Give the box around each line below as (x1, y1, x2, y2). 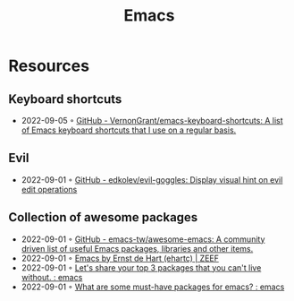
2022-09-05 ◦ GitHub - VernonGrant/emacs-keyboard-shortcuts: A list (21, 116, 283, 125)
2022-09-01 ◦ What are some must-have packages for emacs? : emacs (21, 281, 285, 292)
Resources (8, 56, 90, 76)
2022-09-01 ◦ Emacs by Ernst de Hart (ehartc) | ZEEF (21, 253, 220, 263)
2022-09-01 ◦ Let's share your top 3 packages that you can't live (21, 262, 262, 273)
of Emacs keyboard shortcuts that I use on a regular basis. (21, 125, 237, 135)
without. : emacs (21, 271, 83, 282)
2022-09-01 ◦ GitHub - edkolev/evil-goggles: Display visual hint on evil (21, 174, 283, 185)
